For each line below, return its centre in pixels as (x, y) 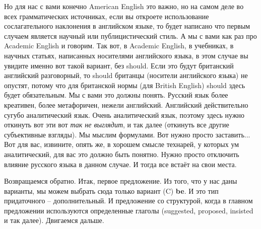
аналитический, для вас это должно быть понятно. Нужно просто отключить (122, 154)
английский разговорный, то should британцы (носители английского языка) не (126, 75)
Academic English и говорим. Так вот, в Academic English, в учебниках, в (119, 46)
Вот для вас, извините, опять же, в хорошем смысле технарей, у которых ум (122, 144)
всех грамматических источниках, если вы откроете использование (107, 16)
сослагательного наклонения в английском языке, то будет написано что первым (127, 26)
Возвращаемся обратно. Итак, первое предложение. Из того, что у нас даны (121, 181)
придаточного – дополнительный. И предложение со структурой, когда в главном (128, 201)
